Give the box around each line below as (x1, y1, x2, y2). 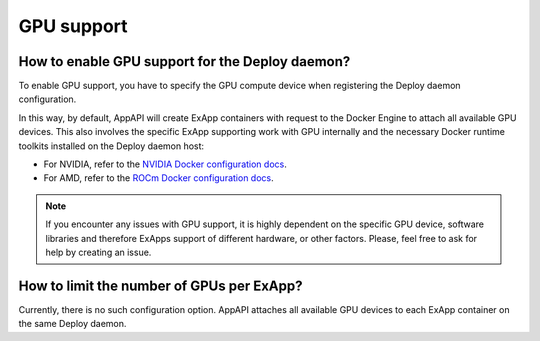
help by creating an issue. (45, 246, 152, 258)
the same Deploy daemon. (18, 318, 127, 330)
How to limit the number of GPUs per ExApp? (18, 277, 304, 294)
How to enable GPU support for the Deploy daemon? (18, 53, 351, 70)
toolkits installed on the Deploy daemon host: (18, 140, 205, 152)
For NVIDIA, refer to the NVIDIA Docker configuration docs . (43, 158, 287, 170)
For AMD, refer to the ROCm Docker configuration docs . (43, 172, 274, 184)
